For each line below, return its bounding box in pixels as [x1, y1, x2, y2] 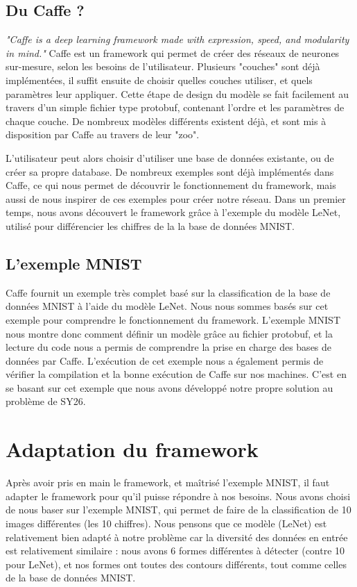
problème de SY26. [6, 394, 86, 408]
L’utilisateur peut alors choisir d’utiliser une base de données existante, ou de [6, 150, 334, 165]
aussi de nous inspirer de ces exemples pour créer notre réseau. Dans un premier [6, 191, 346, 206]
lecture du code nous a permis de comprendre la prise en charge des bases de [6, 340, 332, 354]
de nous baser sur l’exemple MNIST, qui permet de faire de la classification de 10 [6, 502, 351, 517]
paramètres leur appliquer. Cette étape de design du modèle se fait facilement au [6, 86, 349, 101]
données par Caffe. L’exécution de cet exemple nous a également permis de [6, 353, 324, 367]
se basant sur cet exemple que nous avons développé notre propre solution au [6, 380, 333, 395]
